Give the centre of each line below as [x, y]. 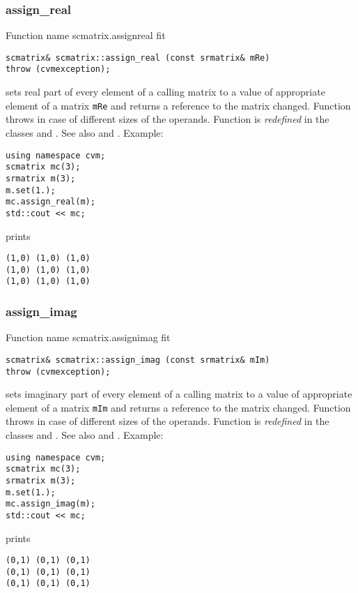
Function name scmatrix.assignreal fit [86, 35]
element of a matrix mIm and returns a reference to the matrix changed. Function [178, 407]
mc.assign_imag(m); [50, 504]
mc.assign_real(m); [50, 202]
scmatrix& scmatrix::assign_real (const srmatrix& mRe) [138, 58]
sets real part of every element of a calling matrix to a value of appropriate [165, 92]
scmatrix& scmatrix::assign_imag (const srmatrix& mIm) [138, 360]
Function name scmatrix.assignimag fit [88, 337]
